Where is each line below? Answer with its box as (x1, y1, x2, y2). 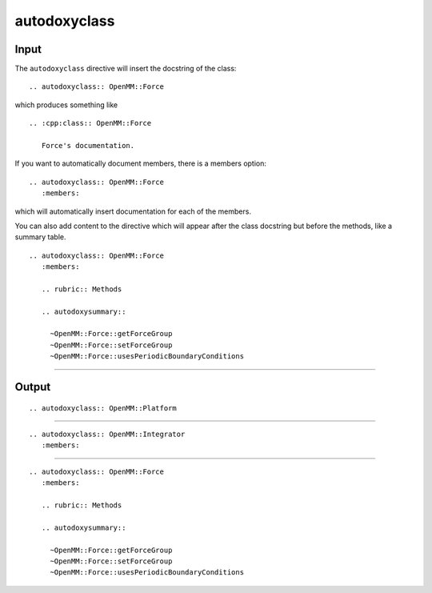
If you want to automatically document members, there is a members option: (14, 158, 267, 168)
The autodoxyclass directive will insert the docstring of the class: (14, 64, 237, 74)
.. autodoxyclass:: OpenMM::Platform (29, 403, 178, 412)
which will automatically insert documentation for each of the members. (14, 206, 252, 216)
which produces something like (14, 100, 118, 110)
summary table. (14, 232, 67, 242)
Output (14, 380, 51, 394)
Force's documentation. (41, 141, 135, 150)
